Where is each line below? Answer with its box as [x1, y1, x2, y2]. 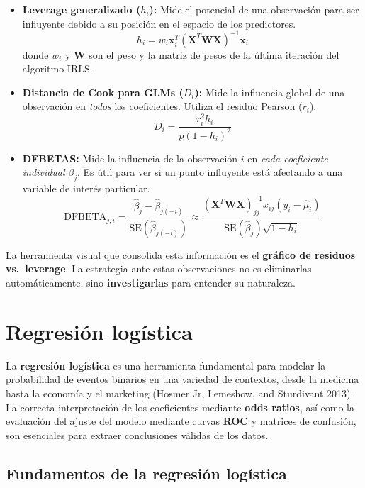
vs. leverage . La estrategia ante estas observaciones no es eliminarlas [6, 261, 312, 276]
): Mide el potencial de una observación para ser [149, 2, 359, 16]
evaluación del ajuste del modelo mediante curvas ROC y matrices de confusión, [6, 414, 356, 428]
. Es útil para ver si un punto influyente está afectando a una [77, 165, 343, 179]
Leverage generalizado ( [22, 2, 141, 16]
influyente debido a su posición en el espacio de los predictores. [22, 16, 296, 30]
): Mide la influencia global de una [194, 84, 345, 99]
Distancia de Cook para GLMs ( [22, 84, 184, 99]
